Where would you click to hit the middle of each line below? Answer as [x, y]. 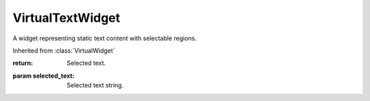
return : [23, 63]
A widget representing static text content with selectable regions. [105, 38]
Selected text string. [95, 85]
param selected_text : [44, 76]
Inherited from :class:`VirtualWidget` [64, 50]
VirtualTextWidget [66, 18]
